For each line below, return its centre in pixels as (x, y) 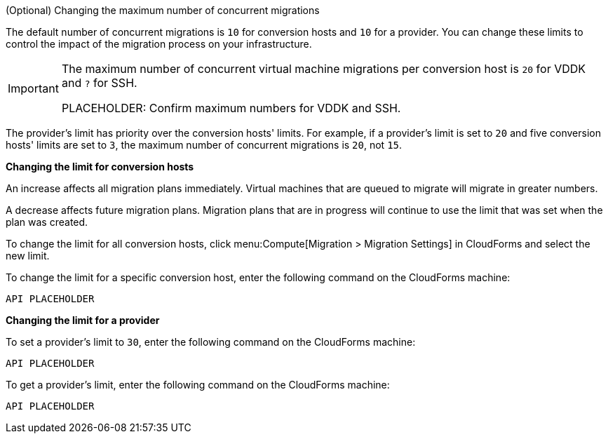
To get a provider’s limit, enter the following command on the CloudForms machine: (198, 385)
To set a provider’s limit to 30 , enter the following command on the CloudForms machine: (211, 342)
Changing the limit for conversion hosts (100, 167)
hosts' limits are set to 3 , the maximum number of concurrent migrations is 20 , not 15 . (204, 145)
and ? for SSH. (99, 83)
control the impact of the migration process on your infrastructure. (159, 44)
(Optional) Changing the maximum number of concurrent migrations (163, 10)
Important (33, 88)
